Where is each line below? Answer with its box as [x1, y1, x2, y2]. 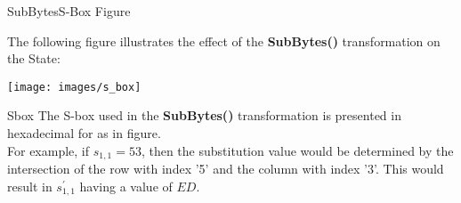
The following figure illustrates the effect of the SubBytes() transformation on [7, 31, 441, 50]
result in [7, 176, 53, 195]
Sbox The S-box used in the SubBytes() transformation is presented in [7, 106, 401, 125]
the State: [7, 49, 61, 68]
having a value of [79, 176, 173, 195]
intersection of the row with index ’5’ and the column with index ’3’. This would [7, 159, 444, 178]
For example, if [7, 141, 90, 159]
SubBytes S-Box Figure [7, 2, 131, 20]
